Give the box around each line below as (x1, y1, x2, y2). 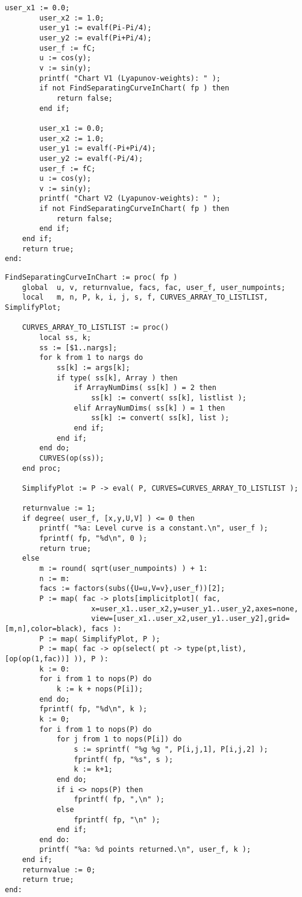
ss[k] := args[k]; (56, 363, 130, 372)
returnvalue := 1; (22, 504, 96, 513)
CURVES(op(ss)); (39, 453, 104, 462)
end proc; (22, 464, 61, 473)
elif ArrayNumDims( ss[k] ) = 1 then (74, 403, 225, 412)
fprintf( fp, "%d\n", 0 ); (39, 534, 148, 543)
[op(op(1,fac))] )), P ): (5, 655, 109, 663)
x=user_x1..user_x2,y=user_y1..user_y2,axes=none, (91, 604, 298, 613)
